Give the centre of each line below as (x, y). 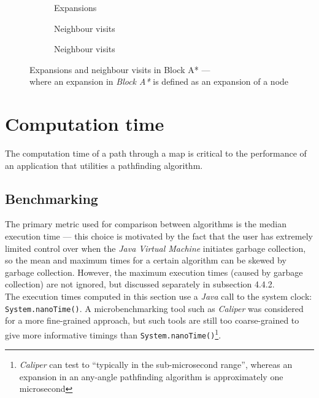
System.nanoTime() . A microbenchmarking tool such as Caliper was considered (154, 308)
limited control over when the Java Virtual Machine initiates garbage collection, (156, 248)
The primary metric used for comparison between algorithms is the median (146, 224)
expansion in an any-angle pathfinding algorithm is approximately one (151, 376)
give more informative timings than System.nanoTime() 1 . (113, 334)
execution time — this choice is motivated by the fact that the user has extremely (159, 236)
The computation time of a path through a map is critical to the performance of (156, 153)
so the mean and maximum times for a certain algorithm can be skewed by (146, 260)
